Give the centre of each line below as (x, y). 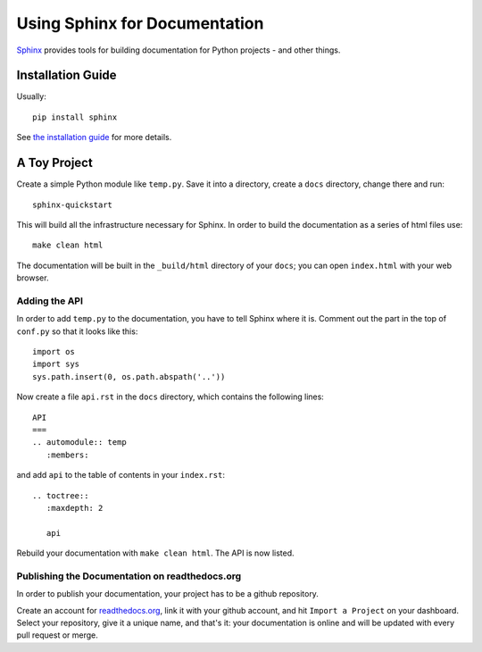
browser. (33, 278)
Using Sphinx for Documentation (140, 23)
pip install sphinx (75, 117)
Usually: (31, 96)
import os (54, 352)
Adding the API (50, 301)
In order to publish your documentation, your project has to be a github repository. (167, 594)
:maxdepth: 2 (75, 508)
